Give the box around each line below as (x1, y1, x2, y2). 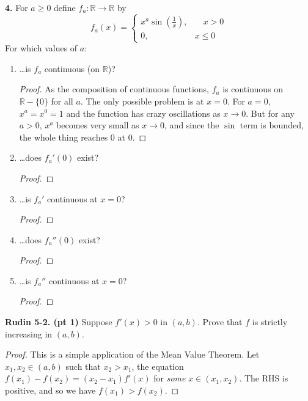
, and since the (164, 119, 219, 131)
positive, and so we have (5, 384, 96, 397)
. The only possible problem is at (80, 94, 204, 107)
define (54, 1, 76, 13)
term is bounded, (240, 119, 304, 131)
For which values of (5, 42, 78, 54)
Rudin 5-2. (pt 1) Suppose (5, 315, 112, 328)
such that (65, 359, 101, 372)
